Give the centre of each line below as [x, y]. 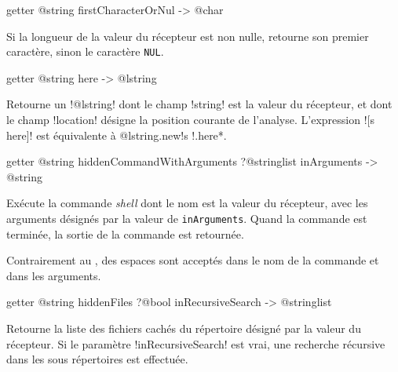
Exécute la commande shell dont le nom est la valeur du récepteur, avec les [187, 203]
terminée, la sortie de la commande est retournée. [125, 233]
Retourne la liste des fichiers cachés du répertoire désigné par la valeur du [184, 328]
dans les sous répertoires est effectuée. [97, 359]
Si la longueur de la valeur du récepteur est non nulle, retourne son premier [188, 36]
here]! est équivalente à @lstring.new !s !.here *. [117, 135]
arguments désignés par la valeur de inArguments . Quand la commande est [187, 218]
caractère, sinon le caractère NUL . [85, 51]
